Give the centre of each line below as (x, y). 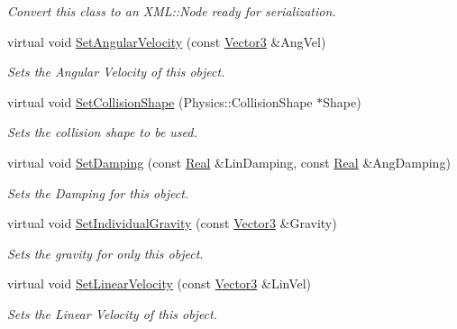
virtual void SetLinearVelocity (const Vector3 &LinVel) (160, 283)
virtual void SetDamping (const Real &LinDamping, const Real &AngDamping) (229, 162)
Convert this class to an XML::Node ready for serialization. (172, 11)
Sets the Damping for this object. (98, 192)
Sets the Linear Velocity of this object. (112, 313)
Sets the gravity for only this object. (105, 253)
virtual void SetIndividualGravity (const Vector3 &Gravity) (172, 223)
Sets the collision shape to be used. (102, 132)
